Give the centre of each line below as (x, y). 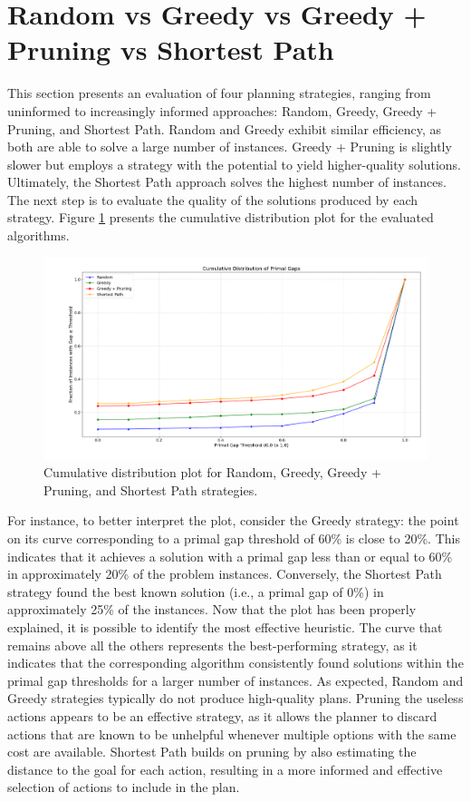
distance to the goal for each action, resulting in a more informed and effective (225, 769)
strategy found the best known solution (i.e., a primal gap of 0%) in (196, 591)
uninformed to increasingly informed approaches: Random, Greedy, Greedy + (222, 110)
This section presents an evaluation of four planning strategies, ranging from (219, 93)
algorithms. (38, 235)
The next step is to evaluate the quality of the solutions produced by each (212, 199)
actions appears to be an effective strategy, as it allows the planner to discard (222, 715)
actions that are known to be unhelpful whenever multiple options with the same (232, 734)
